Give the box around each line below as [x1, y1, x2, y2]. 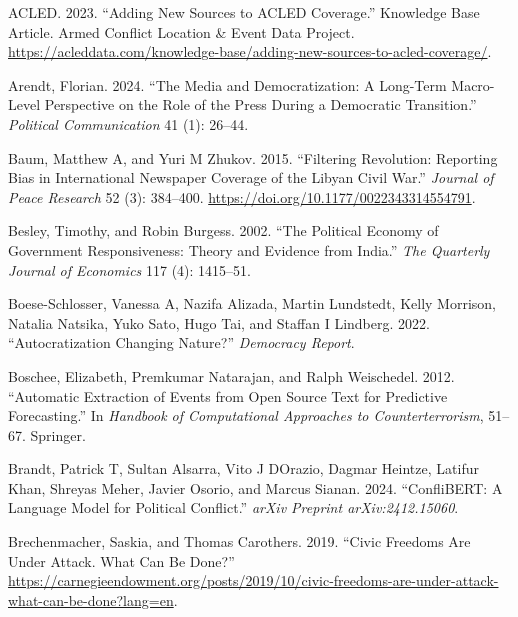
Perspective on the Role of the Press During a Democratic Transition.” [44, 94, 477, 115]
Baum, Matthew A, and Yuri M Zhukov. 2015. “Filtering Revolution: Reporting [8, 147, 498, 168]
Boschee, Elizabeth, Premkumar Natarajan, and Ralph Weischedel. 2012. [8, 365, 455, 386]
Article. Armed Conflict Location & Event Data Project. [8, 21, 355, 42]
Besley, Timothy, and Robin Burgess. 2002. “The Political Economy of [8, 220, 439, 241]
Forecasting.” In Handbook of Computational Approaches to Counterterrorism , [8, 405, 484, 426]
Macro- [451, 74, 495, 95]
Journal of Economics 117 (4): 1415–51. [8, 259, 251, 280]
